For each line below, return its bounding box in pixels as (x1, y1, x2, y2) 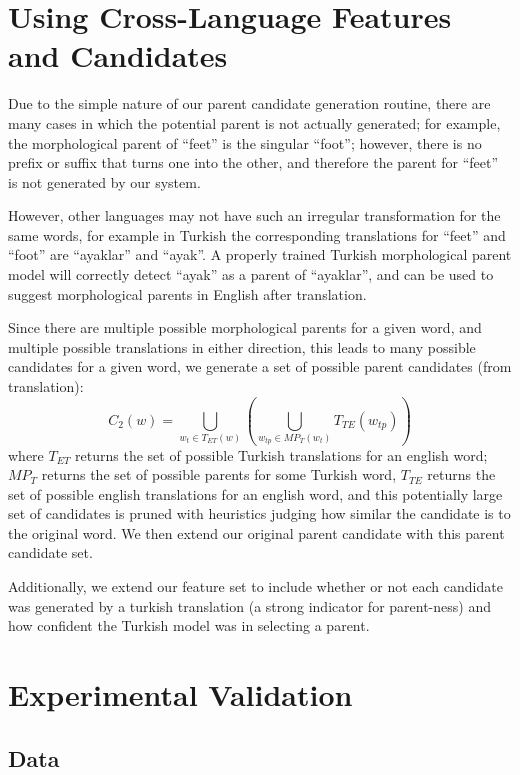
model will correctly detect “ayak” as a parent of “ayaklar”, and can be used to (8, 264, 494, 285)
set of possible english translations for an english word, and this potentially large (8, 483, 503, 504)
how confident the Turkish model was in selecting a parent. (8, 615, 370, 636)
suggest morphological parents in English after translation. (8, 283, 367, 304)
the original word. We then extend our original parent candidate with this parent (8, 522, 505, 543)
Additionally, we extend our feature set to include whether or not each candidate (8, 576, 503, 597)
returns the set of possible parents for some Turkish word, (41, 464, 397, 485)
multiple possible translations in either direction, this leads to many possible (8, 336, 476, 357)
